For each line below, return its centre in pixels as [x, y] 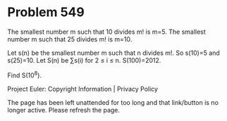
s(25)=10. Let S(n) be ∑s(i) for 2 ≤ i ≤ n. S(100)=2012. [84, 60]
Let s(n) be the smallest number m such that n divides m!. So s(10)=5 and [114, 53]
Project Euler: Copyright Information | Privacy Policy [83, 89]
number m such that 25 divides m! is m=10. [70, 39]
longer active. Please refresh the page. [64, 110]
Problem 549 [46, 12]
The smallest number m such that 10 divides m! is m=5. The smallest [106, 32]
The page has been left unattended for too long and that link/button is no [113, 102]
